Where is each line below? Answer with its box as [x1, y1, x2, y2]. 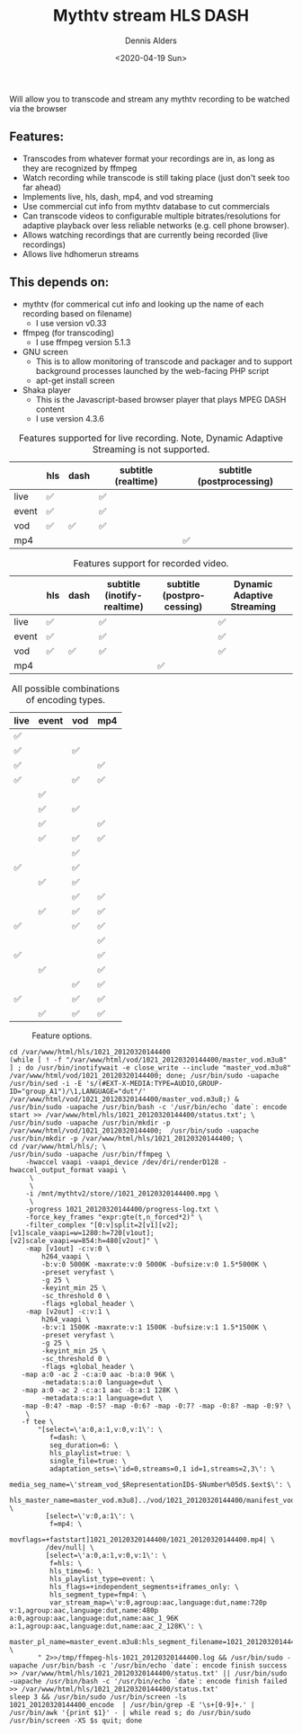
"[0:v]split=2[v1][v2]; [89, 1220, 179, 1230]
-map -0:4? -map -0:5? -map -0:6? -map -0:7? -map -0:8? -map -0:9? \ [21, 1401, 292, 1410]
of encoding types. [25, 693, 106, 706]
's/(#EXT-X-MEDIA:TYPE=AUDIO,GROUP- [85, 1079, 223, 1088]
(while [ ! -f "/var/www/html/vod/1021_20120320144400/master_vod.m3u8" [9, 1055, 288, 1064]
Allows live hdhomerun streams [22, 248, 139, 259]
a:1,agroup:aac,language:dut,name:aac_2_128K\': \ [9, 1622, 203, 1631]
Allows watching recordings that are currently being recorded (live [22, 229, 268, 240]
